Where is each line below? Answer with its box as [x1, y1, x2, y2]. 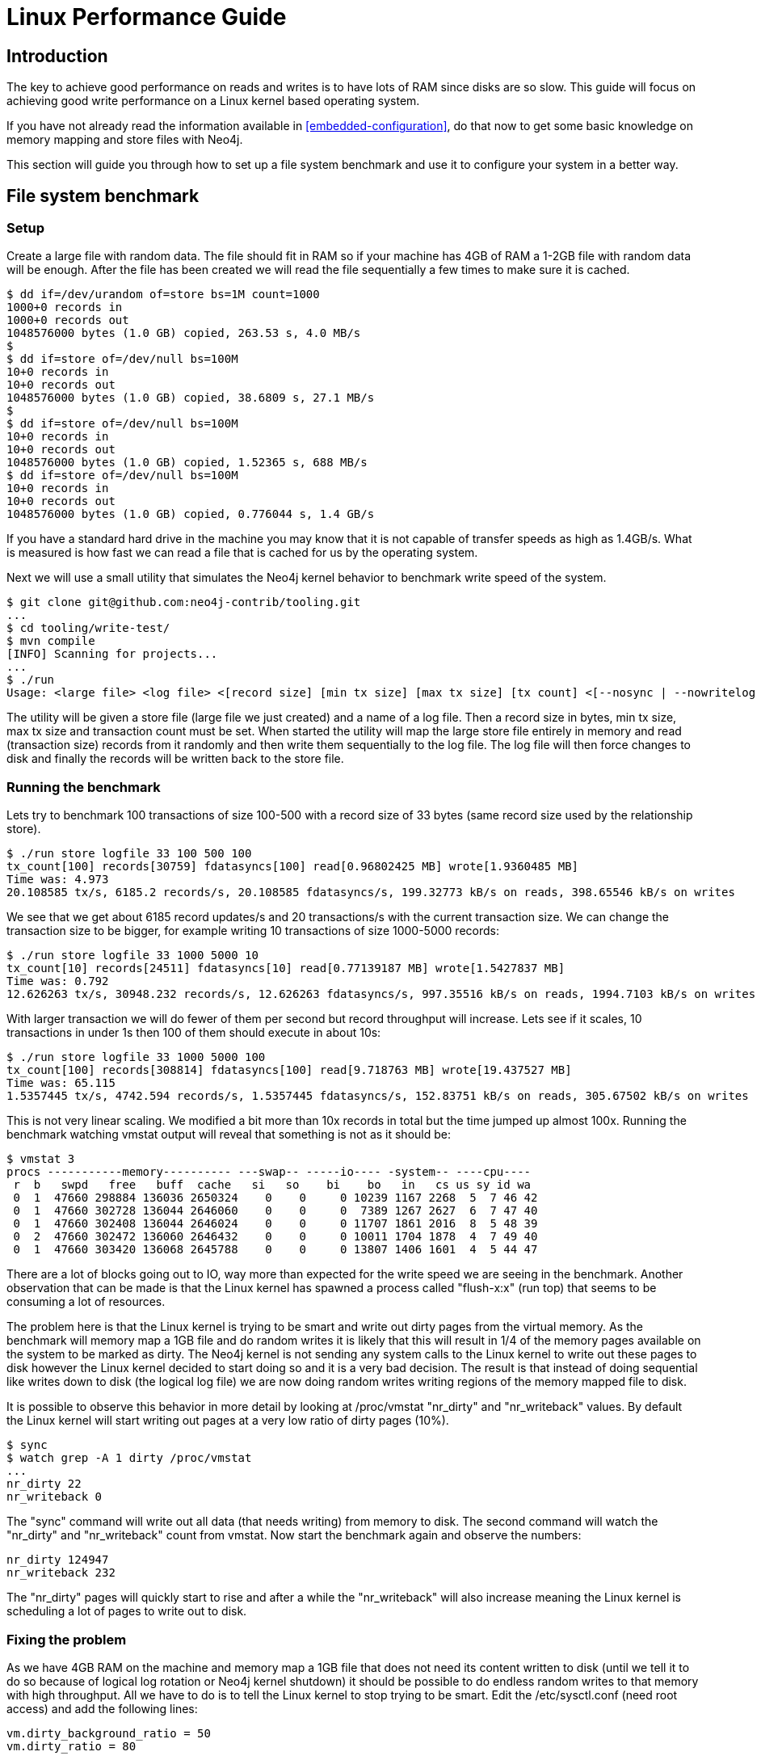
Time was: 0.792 [6, 975, 109, 988]
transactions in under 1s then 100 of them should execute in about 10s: [6, 1025, 381, 1040]
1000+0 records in [6, 301, 123, 314]
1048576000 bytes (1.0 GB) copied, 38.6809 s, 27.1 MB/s [6, 391, 375, 405]
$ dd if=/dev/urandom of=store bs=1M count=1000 [6, 288, 320, 301]
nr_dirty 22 [6, 1477, 82, 1491]
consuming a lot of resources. [6, 1295, 166, 1309]
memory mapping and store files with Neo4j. [6, 133, 243, 147]
